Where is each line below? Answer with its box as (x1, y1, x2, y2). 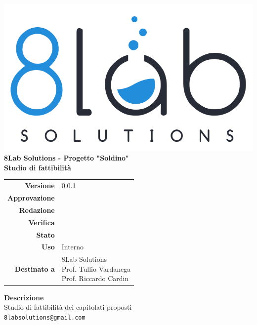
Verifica (28, 217, 55, 227)
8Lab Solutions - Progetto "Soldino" (4, 153, 129, 163)
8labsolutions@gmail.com (4, 314, 86, 321)
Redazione (19, 204, 55, 215)
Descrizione (4, 292, 44, 302)
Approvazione (7, 193, 55, 203)
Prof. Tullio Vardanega (61, 263, 131, 274)
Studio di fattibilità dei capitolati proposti (4, 302, 132, 312)
